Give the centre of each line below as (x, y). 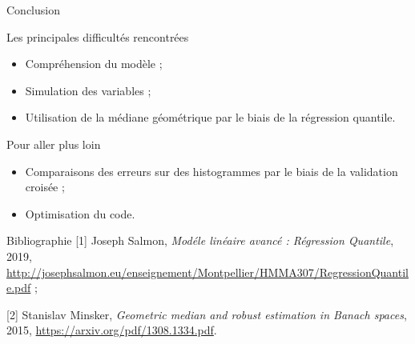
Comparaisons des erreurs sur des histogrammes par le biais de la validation (212, 171)
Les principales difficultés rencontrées (98, 36)
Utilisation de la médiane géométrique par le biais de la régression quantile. (210, 117)
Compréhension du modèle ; (94, 64)
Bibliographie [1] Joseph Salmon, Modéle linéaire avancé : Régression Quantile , (200, 240)
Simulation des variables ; (88, 90)
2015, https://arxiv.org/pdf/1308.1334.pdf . (112, 330)
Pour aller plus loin (54, 144)
